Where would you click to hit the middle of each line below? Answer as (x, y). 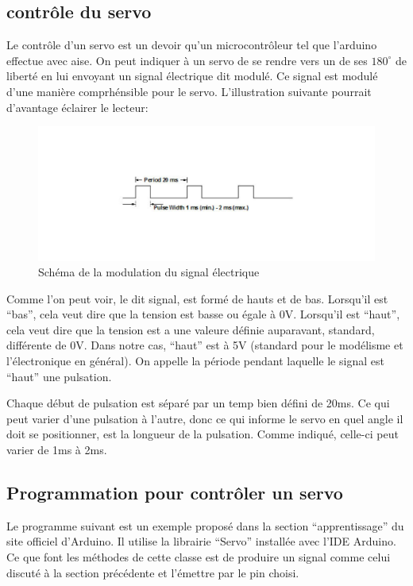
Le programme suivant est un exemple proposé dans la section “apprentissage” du (205, 525)
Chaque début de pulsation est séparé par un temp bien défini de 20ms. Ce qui (198, 403)
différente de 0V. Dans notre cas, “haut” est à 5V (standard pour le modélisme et (205, 345)
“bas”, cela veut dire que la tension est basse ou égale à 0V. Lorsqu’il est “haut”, (203, 314)
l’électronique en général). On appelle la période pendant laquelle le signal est (195, 361)
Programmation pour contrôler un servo (175, 493)
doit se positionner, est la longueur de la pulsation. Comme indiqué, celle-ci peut (203, 434)
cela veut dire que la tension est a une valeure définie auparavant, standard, (191, 329)
